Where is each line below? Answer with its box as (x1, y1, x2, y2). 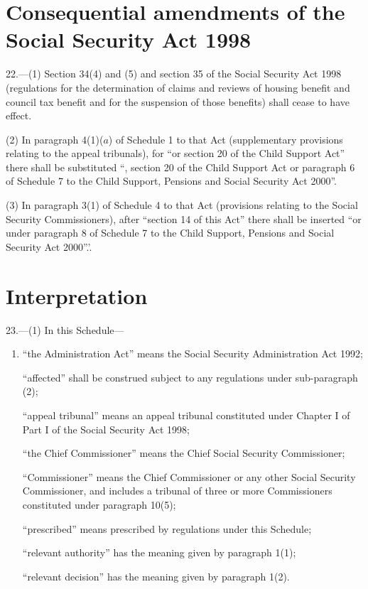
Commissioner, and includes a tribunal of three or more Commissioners (22, 483, 332, 498)
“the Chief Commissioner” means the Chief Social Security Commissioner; (22, 445, 345, 460)
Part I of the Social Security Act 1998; (22, 421, 190, 436)
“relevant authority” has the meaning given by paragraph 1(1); (22, 545, 296, 560)
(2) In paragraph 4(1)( (6, 131, 104, 146)
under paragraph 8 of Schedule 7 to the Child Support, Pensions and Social (6, 225, 335, 240)
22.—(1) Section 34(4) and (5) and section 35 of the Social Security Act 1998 (6, 66, 342, 81)
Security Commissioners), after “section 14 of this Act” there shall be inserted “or (6, 211, 362, 226)
